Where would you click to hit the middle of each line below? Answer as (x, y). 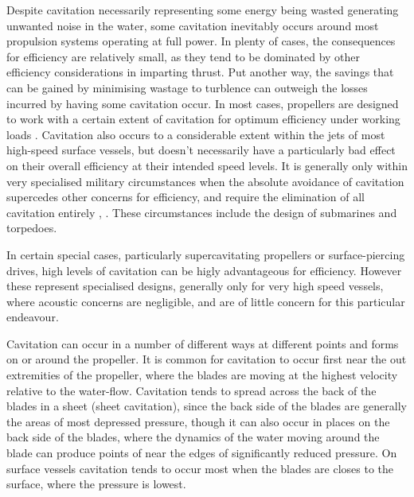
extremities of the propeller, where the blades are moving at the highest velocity (202, 375)
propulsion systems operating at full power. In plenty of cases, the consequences (201, 41)
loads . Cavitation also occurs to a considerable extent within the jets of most (196, 134)
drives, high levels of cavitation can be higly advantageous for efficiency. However (204, 270)
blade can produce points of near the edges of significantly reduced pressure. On (202, 453)
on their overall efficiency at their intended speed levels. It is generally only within (207, 165)
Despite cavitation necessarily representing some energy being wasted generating (203, 10)
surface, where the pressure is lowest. (96, 484)
